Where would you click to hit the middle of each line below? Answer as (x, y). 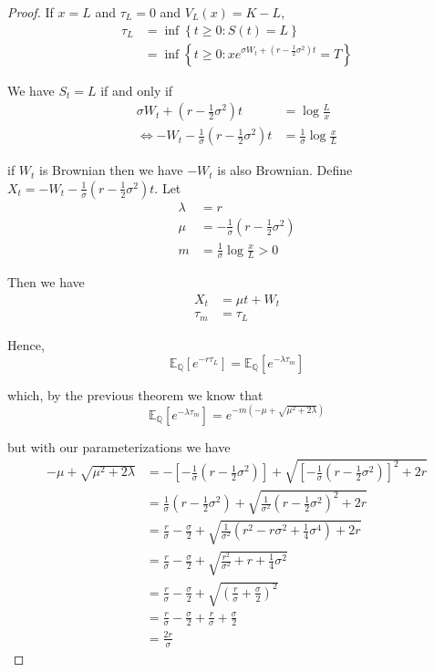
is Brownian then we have (111, 170)
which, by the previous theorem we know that (135, 394)
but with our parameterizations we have (119, 446)
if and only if (137, 90)
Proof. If (31, 12)
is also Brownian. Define (285, 170)
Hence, (26, 344)
